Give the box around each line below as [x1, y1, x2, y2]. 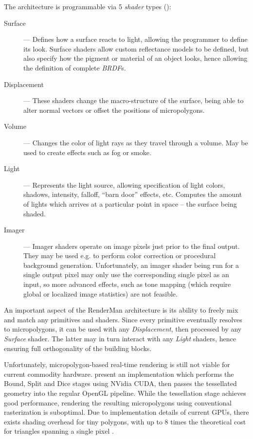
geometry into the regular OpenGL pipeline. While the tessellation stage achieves [4, 388, 246, 398]
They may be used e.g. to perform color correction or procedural [23, 250, 216, 261]
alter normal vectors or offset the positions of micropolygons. [23, 105, 205, 115]
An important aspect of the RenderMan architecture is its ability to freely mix [4, 305, 238, 315]
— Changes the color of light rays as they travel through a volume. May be [23, 137, 248, 147]
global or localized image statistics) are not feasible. [23, 288, 178, 299]
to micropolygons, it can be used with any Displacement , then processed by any [4, 324, 242, 334]
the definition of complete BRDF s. [23, 62, 126, 72]
